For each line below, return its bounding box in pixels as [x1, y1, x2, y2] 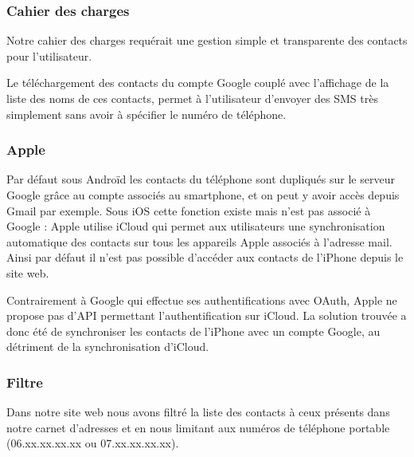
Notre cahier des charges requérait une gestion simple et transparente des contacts [6, 32, 408, 49]
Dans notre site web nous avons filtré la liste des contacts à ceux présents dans [6, 404, 390, 420]
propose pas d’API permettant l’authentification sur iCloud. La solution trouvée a [6, 307, 407, 324]
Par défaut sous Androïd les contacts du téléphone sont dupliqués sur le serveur [6, 171, 395, 187]
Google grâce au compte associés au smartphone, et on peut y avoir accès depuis [6, 187, 400, 203]
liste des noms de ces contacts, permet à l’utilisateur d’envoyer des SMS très [6, 90, 378, 106]
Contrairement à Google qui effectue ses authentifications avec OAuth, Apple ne [6, 291, 397, 308]
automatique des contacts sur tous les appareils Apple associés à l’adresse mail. [6, 233, 393, 250]
